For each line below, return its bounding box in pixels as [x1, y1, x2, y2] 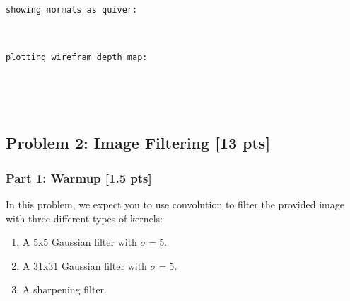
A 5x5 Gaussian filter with [22, 234, 137, 249]
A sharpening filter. [22, 282, 107, 297]
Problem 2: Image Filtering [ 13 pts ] [6, 132, 271, 154]
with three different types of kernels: [6, 210, 163, 225]
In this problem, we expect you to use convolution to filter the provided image [6, 196, 344, 211]
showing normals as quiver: [6, 5, 138, 15]
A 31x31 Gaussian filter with [22, 258, 147, 273]
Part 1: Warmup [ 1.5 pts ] [6, 169, 152, 186]
